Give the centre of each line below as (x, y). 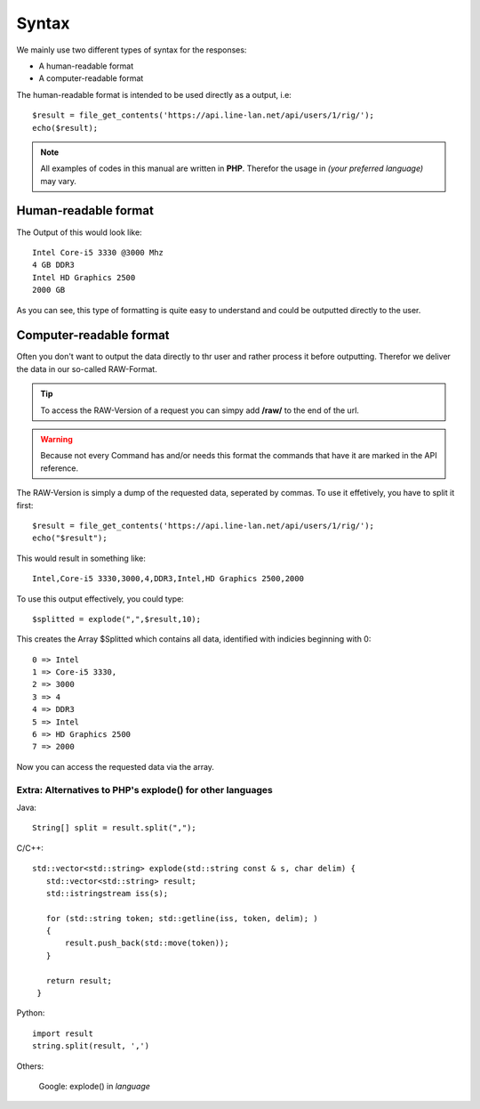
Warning (56, 439)
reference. (60, 468)
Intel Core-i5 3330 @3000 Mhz (98, 252)
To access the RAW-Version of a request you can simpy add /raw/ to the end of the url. (200, 410)
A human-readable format (86, 66)
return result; (79, 980)
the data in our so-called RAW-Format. (87, 368)
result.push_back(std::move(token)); (148, 943)
